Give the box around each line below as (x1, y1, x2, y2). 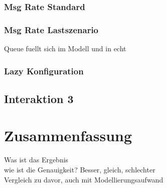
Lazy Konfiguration (4, 64, 84, 77)
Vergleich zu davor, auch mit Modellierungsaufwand (4, 174, 163, 184)
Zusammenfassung (4, 125, 132, 146)
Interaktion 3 (4, 90, 74, 106)
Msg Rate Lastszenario (4, 23, 99, 36)
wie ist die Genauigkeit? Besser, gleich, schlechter (4, 164, 155, 174)
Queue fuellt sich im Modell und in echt (4, 43, 126, 54)
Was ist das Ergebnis (4, 154, 69, 165)
